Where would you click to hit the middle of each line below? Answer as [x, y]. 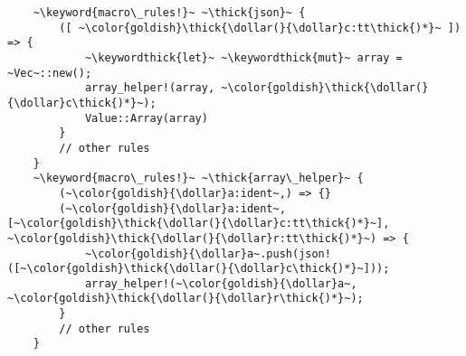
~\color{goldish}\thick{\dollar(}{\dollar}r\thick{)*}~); [185, 299]
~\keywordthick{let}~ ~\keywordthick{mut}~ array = [243, 57]
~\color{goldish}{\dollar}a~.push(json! [208, 253]
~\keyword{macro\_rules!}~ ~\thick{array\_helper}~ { [198, 178]
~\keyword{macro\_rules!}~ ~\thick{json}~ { [169, 13]
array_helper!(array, [150, 88]
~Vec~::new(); [50, 73]
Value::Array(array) [146, 118]
